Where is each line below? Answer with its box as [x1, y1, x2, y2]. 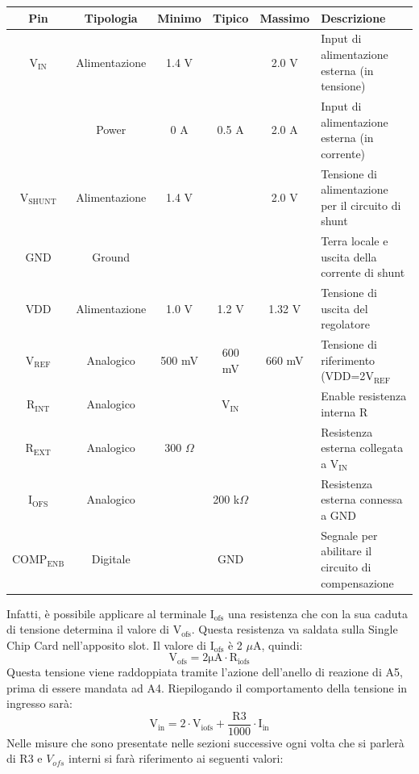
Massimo [259, 9, 310, 26]
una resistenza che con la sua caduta [227, 605, 409, 621]
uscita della [321, 248, 377, 265]
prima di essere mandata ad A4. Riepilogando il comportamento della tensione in [6, 679, 408, 696]
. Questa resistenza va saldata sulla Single [191, 621, 398, 638]
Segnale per [321, 526, 378, 543]
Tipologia [84, 9, 138, 26]
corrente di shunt [321, 264, 405, 281]
